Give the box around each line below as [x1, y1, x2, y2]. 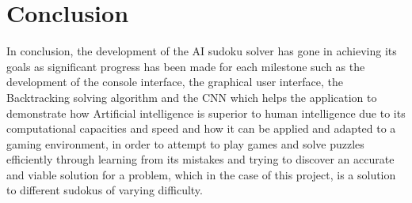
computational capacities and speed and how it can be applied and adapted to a [6, 120, 396, 137]
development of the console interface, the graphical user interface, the [6, 73, 343, 90]
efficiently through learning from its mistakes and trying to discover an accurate [6, 151, 395, 167]
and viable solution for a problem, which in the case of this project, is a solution [6, 166, 396, 182]
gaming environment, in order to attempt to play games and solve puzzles [6, 135, 364, 152]
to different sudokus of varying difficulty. [6, 182, 203, 198]
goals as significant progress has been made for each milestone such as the [6, 58, 365, 74]
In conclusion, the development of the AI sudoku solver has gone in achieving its [6, 43, 397, 59]
